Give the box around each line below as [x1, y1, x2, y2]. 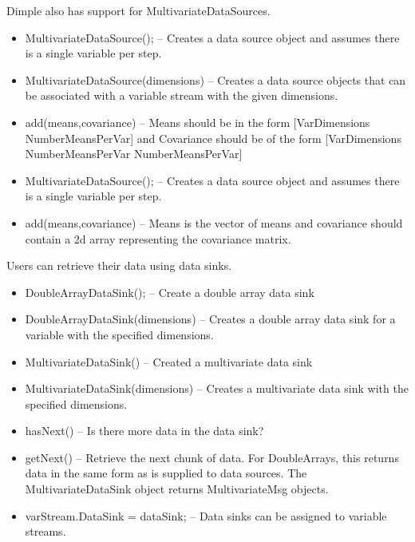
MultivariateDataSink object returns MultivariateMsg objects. [25, 481, 329, 497]
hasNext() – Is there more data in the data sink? [25, 422, 264, 439]
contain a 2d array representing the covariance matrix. [25, 230, 291, 247]
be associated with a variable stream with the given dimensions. [25, 87, 338, 104]
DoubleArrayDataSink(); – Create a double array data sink [25, 283, 314, 300]
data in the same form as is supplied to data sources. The [25, 465, 307, 481]
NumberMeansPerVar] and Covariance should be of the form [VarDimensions [25, 129, 401, 146]
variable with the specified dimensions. [25, 326, 214, 342]
